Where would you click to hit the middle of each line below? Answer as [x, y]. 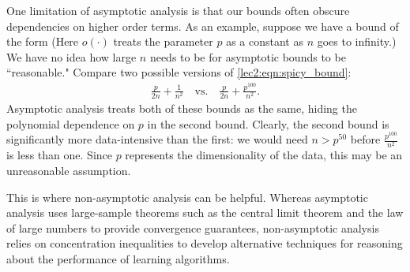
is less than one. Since [59, 155]
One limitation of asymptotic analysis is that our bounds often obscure [178, 10]
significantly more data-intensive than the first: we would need [157, 139]
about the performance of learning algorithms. [118, 258]
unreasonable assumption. [69, 170]
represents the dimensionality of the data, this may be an [264, 155]
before [365, 139]
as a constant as [265, 41]
